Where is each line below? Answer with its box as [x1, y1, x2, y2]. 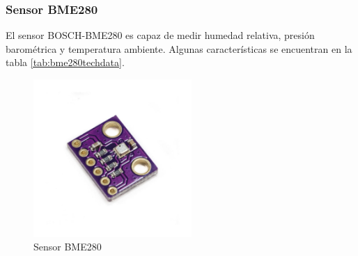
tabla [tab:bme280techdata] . [6, 55, 125, 70]
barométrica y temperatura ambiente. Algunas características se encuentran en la [6, 41, 352, 56]
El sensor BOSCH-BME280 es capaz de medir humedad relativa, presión [6, 28, 315, 42]
